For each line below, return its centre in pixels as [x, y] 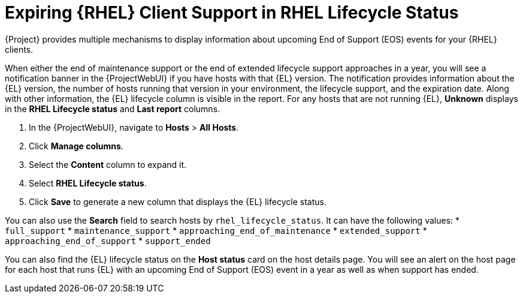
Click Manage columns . [76, 146]
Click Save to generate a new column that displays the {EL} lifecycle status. [178, 201]
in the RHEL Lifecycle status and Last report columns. [113, 109]
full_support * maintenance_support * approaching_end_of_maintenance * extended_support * [216, 230]
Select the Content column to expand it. [108, 164]
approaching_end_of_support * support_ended [108, 240]
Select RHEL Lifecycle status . [88, 183]
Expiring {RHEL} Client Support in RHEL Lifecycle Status [232, 13]
